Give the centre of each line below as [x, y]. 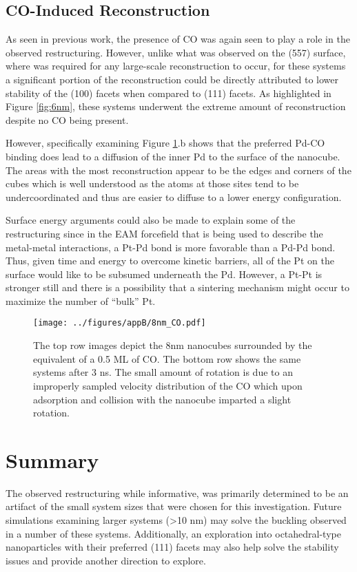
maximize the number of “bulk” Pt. [81, 300]
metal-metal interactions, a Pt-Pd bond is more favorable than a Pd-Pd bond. [171, 247]
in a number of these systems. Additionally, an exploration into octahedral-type [173, 533]
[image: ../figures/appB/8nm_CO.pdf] [120, 323]
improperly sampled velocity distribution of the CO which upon [168, 385]
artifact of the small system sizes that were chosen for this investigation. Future [174, 506]
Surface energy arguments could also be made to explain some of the [151, 220]
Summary [52, 459]
